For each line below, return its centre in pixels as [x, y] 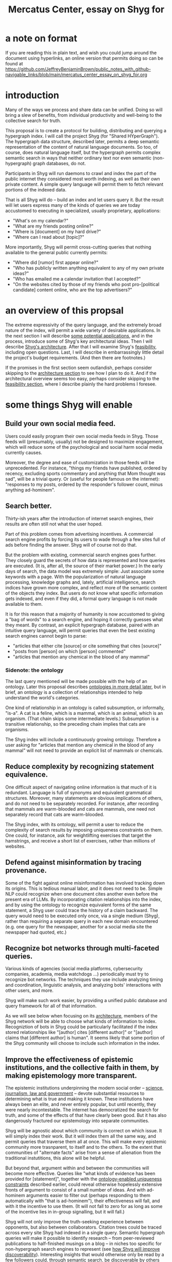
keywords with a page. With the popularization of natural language [76, 576]
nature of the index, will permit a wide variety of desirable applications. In [83, 330]
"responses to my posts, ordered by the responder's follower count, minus [84, 484]
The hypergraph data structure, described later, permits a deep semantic [82, 141]
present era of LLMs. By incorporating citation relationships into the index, [84, 899]
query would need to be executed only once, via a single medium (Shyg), [83, 916]
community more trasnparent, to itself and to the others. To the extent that [84, 1147]
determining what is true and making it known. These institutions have [79, 1099]
